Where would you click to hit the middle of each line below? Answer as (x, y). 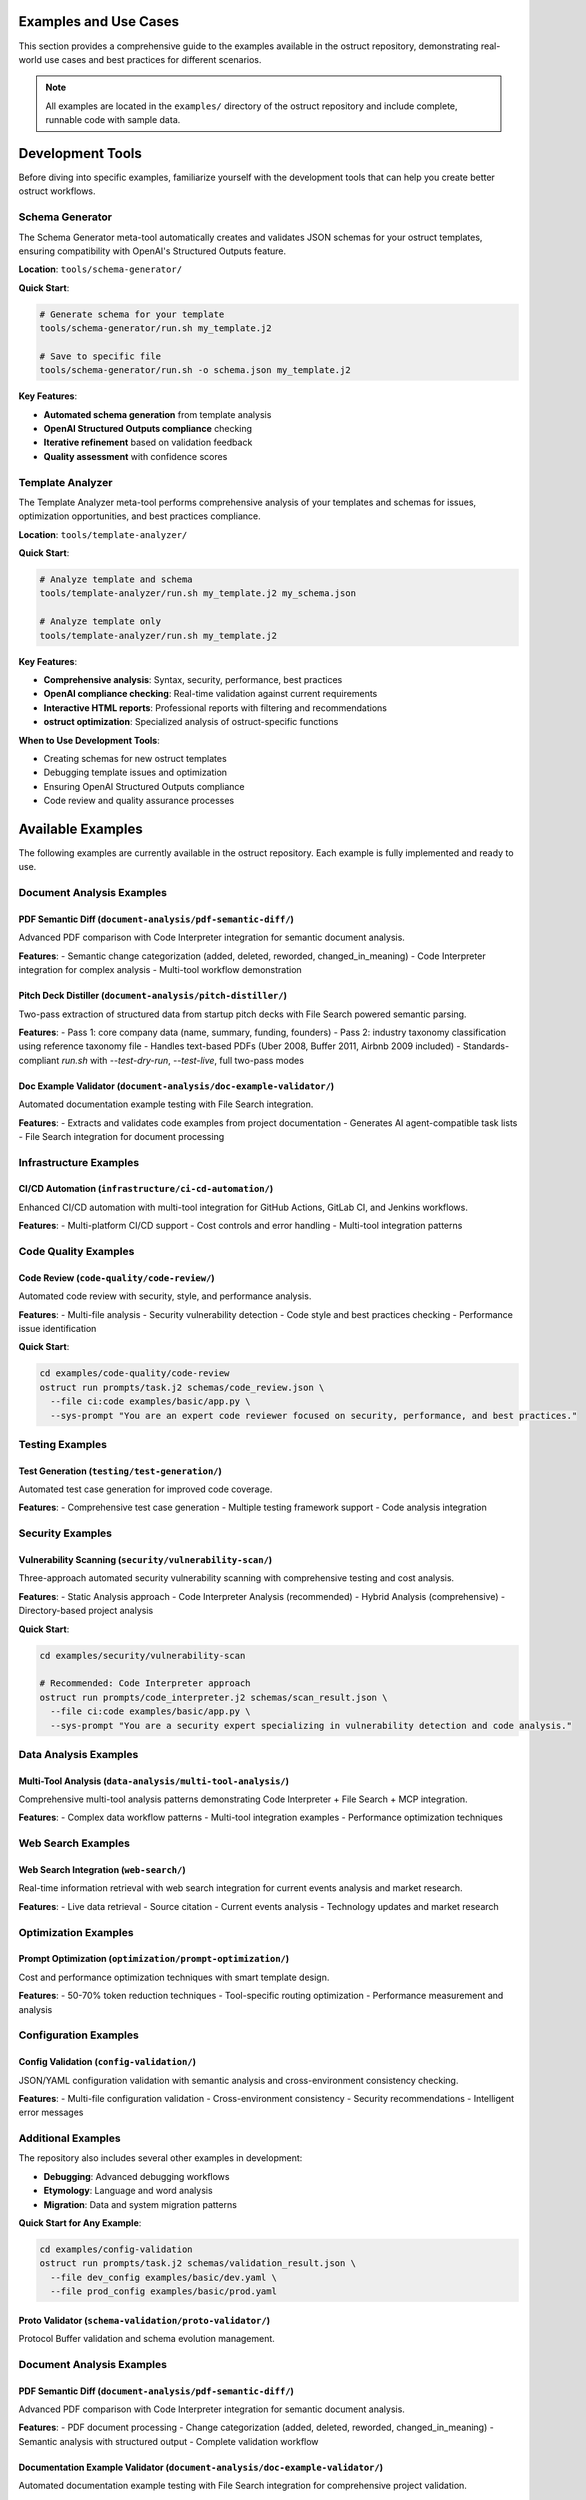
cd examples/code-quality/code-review (134, 1373)
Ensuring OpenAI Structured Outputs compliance (144, 786)
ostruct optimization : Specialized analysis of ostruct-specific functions (191, 722)
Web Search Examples (74, 1843)
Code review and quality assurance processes (139, 801)
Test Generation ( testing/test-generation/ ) (120, 1471)
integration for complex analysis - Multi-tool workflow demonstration (160, 970)
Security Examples (65, 1533)
